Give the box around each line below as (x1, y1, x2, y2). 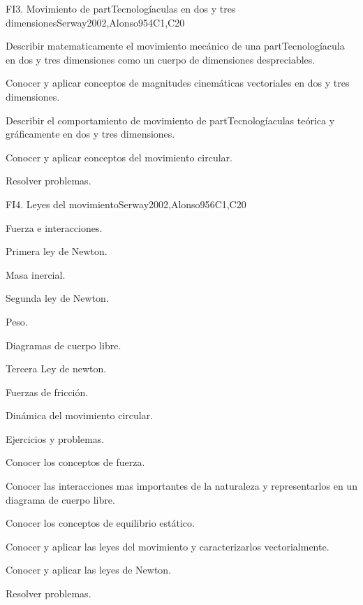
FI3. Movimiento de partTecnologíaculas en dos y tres (6, 1, 236, 15)
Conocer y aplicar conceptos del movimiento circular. (6, 150, 232, 164)
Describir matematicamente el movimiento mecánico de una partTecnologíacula (6, 38, 345, 53)
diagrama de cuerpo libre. (6, 492, 115, 506)
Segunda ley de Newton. (6, 291, 109, 305)
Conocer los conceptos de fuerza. (6, 455, 145, 469)
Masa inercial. (6, 267, 66, 282)
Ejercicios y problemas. (6, 431, 105, 446)
